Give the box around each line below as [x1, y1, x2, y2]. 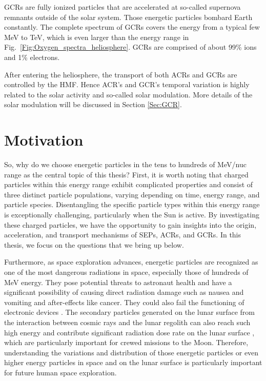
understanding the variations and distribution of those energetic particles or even [4, 347, 259, 357]
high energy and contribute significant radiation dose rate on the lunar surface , [4, 327, 255, 337]
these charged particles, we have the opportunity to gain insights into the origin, [4, 219, 257, 230]
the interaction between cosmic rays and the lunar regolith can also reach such [4, 316, 251, 327]
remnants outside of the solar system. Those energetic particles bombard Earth [4, 11, 253, 22]
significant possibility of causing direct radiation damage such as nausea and [4, 287, 244, 297]
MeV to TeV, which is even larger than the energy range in [4, 31, 189, 42]
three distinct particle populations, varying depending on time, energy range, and [4, 189, 260, 199]
